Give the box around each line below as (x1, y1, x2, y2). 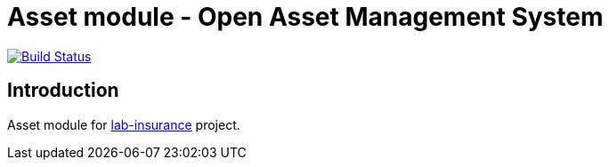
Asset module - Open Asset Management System (7, 2, 604, 32)
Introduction (7, 79, 119, 102)
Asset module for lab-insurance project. (7, 116, 240, 132)
